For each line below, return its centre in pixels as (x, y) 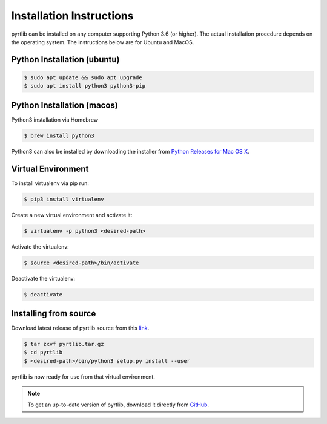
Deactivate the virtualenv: (43, 278)
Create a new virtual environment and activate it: (72, 215)
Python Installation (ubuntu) (66, 60)
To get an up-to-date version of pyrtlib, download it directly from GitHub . (118, 405)
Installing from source (54, 314)
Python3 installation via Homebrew (55, 119)
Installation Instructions (72, 16)
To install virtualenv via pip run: (50, 183)
